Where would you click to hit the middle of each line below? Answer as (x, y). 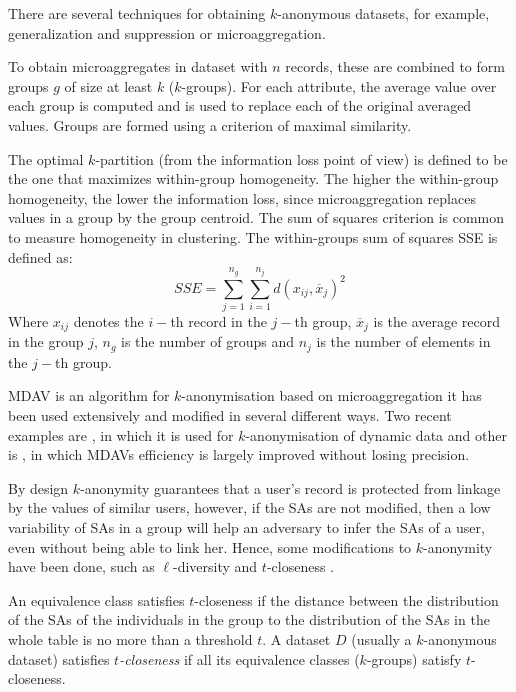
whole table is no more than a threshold (130, 638)
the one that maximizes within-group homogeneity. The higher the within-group (253, 178)
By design (38, 487)
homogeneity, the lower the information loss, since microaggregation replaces (242, 197)
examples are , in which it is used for (121, 434)
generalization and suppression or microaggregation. (167, 32)
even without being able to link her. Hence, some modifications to (210, 546)
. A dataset (296, 638)
